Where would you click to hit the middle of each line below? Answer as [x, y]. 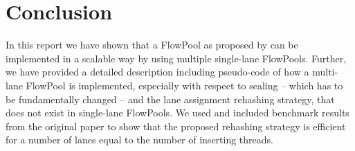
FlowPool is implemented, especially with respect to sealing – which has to [184, 85]
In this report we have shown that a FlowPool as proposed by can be [152, 45]
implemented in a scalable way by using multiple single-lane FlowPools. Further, [176, 58]
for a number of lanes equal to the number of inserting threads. [140, 140]
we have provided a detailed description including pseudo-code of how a [157, 72]
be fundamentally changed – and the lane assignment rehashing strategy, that [170, 99]
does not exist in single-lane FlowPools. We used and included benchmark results [177, 113]
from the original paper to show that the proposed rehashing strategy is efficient [176, 126]
